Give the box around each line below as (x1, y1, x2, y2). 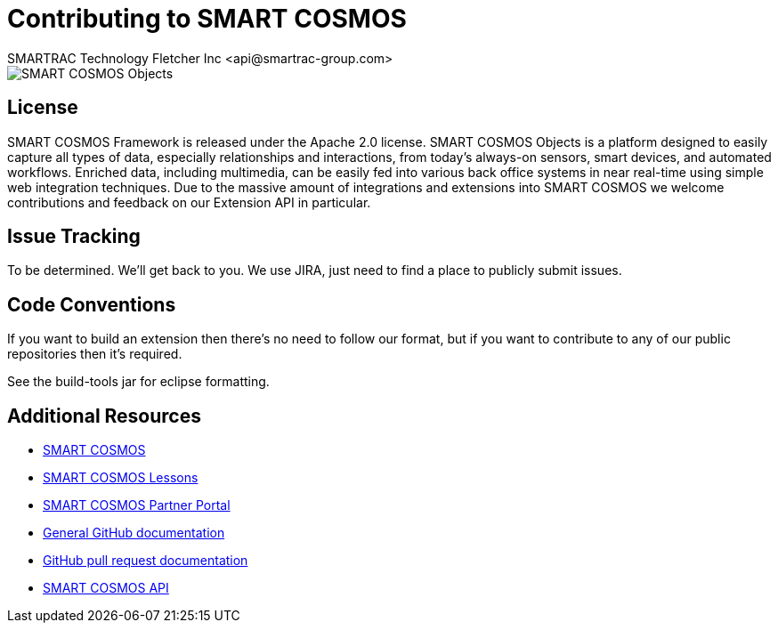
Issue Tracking (7, 225, 141, 248)
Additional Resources (7, 404, 201, 427)
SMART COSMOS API (43, 580, 169, 596)
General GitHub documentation (43, 525, 225, 541)
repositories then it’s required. (7, 346, 182, 362)
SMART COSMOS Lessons (43, 470, 199, 486)
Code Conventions (7, 293, 176, 316)
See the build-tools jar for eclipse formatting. (7, 374, 270, 390)
